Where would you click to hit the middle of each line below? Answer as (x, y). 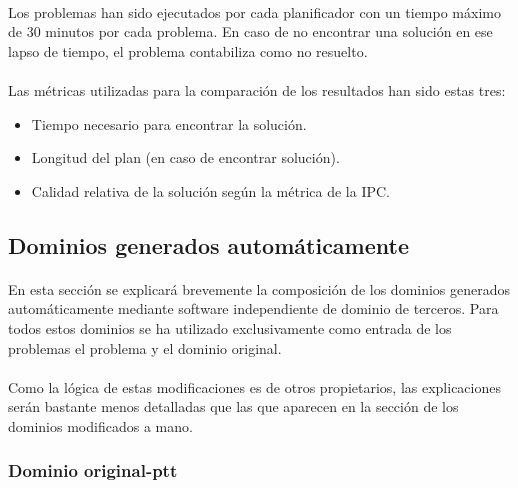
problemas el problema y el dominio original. (145, 347)
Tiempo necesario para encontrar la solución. (169, 123)
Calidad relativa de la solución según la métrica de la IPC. (210, 190)
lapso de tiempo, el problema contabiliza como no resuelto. (188, 50)
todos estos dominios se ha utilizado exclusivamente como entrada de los (230, 327)
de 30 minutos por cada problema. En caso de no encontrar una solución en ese (250, 31)
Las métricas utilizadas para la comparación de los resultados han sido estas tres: (257, 89)
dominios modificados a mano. (100, 425)
